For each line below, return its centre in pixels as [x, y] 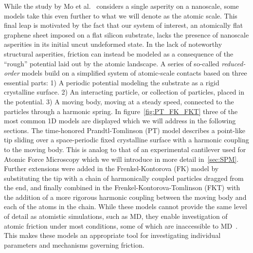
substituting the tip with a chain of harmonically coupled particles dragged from [124, 178]
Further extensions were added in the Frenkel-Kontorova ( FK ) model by [111, 168]
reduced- [234, 63]
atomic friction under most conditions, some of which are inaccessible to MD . [121, 225]
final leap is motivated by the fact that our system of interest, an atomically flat [124, 25]
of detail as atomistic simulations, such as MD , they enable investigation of [116, 216]
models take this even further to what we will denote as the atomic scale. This [121, 15]
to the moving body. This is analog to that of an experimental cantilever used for [125, 149]
